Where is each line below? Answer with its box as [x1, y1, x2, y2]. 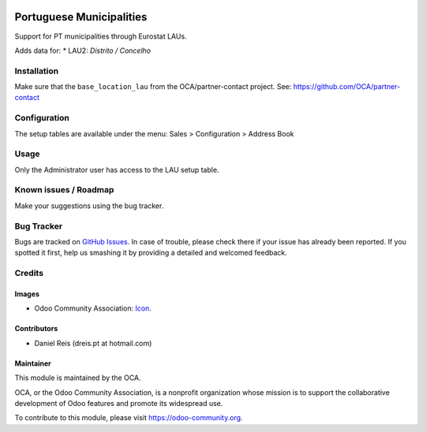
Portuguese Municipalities [14, 10, 148, 24]
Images [14, 289, 39, 299]
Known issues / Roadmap [14, 184, 114, 196]
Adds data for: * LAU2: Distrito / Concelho [14, 46, 151, 55]
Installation [14, 65, 59, 76]
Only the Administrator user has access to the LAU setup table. [14, 165, 220, 174]
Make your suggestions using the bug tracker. [14, 201, 164, 210]
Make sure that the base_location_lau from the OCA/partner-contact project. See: [14, 82, 292, 91]
